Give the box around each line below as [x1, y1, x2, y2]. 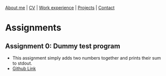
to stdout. [12, 60, 32, 66]
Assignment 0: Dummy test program [5, 42, 120, 50]
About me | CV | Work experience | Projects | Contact [5, 5, 115, 10]
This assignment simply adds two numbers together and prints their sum [12, 55, 162, 61]
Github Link [12, 66, 36, 72]
